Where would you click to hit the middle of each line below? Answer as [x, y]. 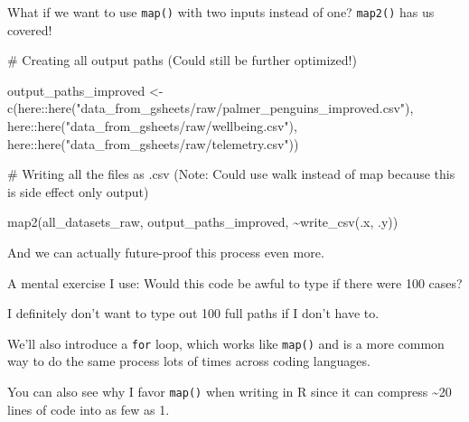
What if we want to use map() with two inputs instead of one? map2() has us [221, 12]
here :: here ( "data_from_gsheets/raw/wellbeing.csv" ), [152, 126]
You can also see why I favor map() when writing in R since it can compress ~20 [230, 392]
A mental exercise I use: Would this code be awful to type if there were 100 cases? [235, 282]
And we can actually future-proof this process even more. [166, 252]
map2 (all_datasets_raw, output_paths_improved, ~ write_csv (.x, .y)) [203, 222]
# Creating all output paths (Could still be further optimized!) [182, 60]
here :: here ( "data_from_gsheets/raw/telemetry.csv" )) [153, 143]
